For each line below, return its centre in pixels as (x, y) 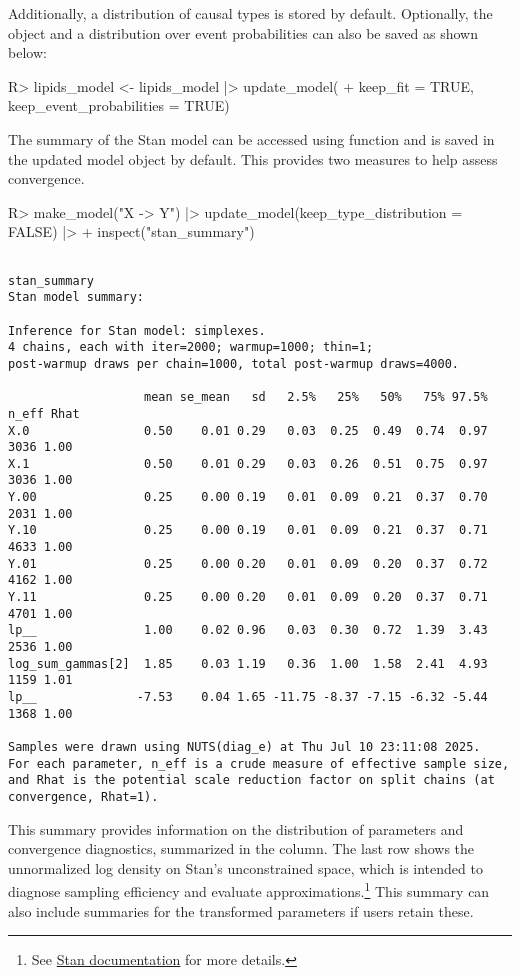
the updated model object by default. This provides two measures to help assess (253, 158)
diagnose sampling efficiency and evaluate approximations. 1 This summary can (249, 890)
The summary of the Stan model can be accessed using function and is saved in (251, 138)
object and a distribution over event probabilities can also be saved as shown (243, 32)
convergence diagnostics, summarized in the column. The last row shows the (241, 848)
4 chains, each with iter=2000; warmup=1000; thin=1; (191, 347)
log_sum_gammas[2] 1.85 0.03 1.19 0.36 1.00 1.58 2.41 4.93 (248, 663)
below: (27, 52)
